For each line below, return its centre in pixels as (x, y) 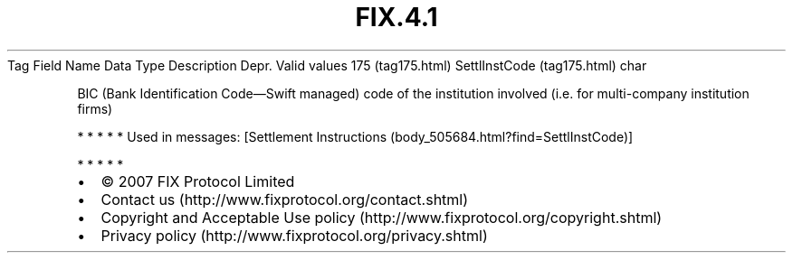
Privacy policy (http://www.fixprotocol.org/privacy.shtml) (294, 235)
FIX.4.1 (396, 17)
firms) (95, 108)
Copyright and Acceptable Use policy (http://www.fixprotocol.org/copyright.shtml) (382, 217)
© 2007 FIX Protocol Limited (198, 181)
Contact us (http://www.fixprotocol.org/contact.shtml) (285, 199)
